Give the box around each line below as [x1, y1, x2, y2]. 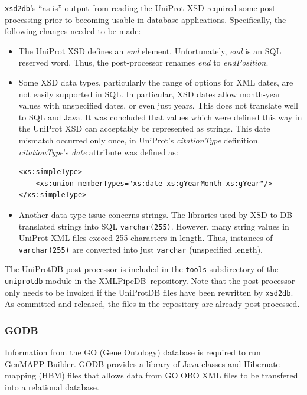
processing [5, 13, 42, 25]
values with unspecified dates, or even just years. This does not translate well [18, 99, 298, 112]
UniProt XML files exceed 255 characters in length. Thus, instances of [18, 231, 273, 244]
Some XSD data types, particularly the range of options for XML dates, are [18, 76, 293, 89]
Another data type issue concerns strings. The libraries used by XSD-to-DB [18, 208, 293, 220]
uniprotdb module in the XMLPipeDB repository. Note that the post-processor [5, 275, 295, 287]
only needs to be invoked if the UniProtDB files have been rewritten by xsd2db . [5, 286, 293, 298]
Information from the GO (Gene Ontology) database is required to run [5, 346, 261, 358]
